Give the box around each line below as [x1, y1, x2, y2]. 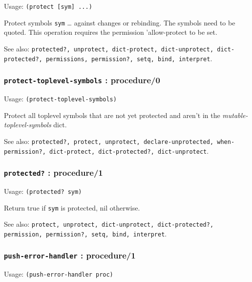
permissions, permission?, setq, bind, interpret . [45, 53, 212, 63]
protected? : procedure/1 [4, 166, 103, 179]
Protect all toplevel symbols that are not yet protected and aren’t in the [4, 110, 220, 120]
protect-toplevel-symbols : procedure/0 [4, 74, 160, 86]
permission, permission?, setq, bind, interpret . [4, 228, 167, 238]
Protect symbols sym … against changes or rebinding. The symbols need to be [4, 17, 235, 27]
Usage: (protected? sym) [4, 186, 82, 196]
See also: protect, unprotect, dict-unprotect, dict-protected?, [4, 219, 214, 229]
